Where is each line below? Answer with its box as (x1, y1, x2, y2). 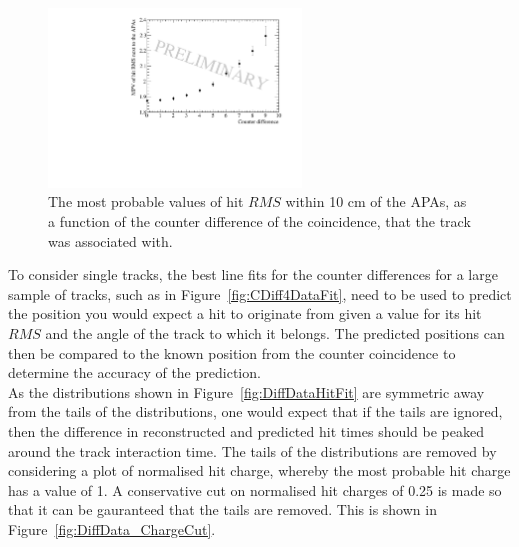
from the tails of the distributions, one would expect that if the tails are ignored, (8, 401, 503, 422)
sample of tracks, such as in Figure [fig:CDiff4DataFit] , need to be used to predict (8, 283, 512, 304)
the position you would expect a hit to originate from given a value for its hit (8, 303, 482, 324)
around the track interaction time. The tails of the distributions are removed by (8, 440, 497, 461)
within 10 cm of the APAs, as (285, 191, 467, 212)
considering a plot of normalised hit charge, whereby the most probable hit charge (8, 460, 511, 481)
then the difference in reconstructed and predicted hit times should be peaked (8, 420, 484, 441)
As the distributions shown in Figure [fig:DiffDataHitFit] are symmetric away (8, 381, 485, 402)
